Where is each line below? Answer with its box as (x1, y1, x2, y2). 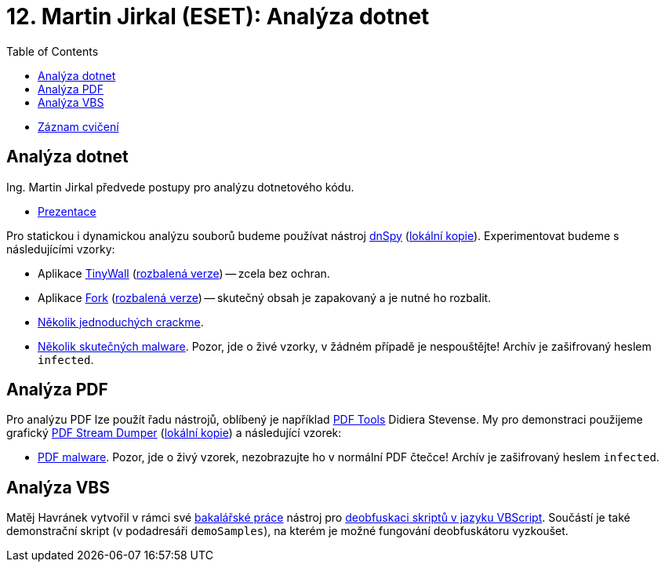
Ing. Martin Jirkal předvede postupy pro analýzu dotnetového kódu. (6, 180, 354, 194)
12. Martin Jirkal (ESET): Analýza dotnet (6, 3, 430, 30)
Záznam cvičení (38, 119, 119, 133)
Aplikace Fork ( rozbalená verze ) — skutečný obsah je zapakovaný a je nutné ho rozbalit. (38, 290, 492, 304)
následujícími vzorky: (6, 242, 115, 256)
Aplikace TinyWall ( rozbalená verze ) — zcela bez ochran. (38, 266, 330, 280)
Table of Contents (6, 44, 99, 58)
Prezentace (38, 204, 96, 218)
